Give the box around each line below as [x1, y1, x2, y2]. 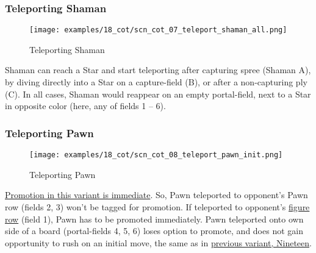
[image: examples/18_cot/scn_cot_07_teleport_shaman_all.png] [29, 26, 287, 35]
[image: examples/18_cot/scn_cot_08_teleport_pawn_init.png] [29, 151, 283, 160]
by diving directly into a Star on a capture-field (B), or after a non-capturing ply [5, 76, 307, 88]
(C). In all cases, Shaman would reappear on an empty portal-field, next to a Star [5, 87, 311, 100]
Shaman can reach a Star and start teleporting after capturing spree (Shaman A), [5, 63, 311, 76]
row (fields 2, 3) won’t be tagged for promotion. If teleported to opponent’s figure [5, 200, 310, 213]
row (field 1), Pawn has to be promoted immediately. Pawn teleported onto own [5, 212, 304, 225]
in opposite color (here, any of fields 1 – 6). [5, 99, 166, 112]
